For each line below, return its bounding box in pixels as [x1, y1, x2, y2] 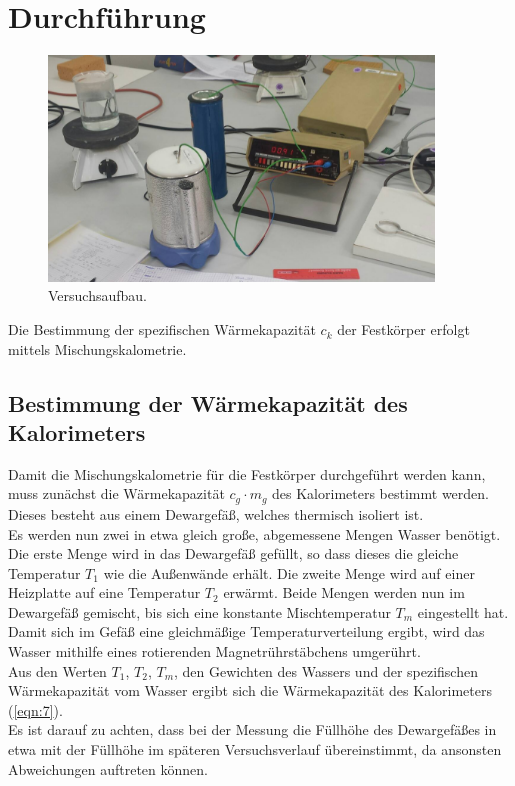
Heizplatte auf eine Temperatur [8, 582, 201, 603]
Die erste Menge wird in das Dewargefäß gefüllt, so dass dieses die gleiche [8, 543, 459, 564]
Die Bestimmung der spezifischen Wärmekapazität [8, 319, 316, 340]
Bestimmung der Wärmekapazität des [8, 387, 408, 418]
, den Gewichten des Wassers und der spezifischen [174, 660, 478, 681]
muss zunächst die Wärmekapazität [8, 483, 225, 504]
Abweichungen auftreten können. [8, 758, 208, 779]
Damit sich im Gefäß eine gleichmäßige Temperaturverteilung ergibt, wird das [8, 621, 485, 642]
